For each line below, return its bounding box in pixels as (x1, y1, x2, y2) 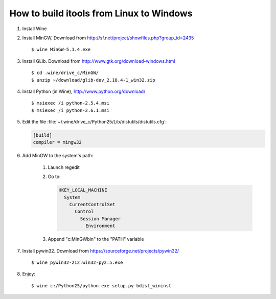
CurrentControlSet (69, 202, 116, 207)
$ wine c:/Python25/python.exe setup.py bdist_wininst (31, 283, 172, 288)
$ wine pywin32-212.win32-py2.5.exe (31, 259, 123, 265)
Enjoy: (22, 271, 36, 277)
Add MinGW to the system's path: (22, 153, 94, 159)
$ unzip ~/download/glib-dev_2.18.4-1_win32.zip (31, 77, 155, 83)
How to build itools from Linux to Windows (9, 8, 193, 19)
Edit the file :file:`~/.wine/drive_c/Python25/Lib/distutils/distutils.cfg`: (22, 119, 167, 125)
